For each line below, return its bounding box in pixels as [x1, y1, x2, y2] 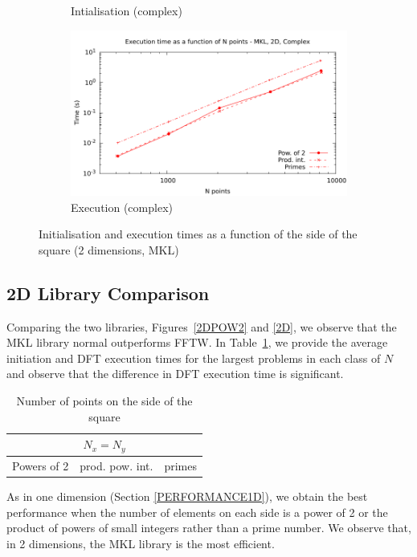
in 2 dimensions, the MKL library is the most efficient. [6, 535, 275, 551]
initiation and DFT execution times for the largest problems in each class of [6, 349, 381, 366]
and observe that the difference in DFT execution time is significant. [6, 365, 344, 382]
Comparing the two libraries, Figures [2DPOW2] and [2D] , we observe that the [6, 318, 397, 335]
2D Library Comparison [6, 280, 210, 305]
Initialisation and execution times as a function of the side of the [39, 226, 358, 242]
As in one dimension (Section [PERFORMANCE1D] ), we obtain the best [6, 487, 368, 504]
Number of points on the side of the [16, 392, 193, 409]
